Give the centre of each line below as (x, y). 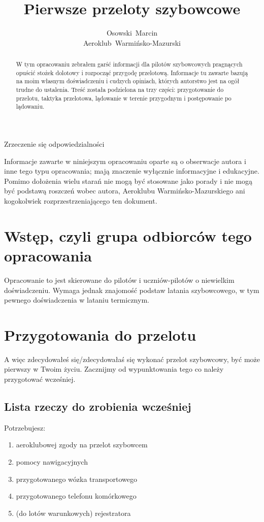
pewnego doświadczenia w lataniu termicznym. (77, 300)
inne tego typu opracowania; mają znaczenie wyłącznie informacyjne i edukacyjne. (132, 171)
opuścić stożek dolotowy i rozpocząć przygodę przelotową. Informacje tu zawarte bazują (132, 72)
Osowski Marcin (132, 33)
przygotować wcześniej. (40, 379)
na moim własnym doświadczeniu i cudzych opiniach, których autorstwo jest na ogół (128, 81)
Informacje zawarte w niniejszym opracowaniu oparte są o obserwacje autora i (125, 161)
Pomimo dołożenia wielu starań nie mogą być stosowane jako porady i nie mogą (128, 181)
